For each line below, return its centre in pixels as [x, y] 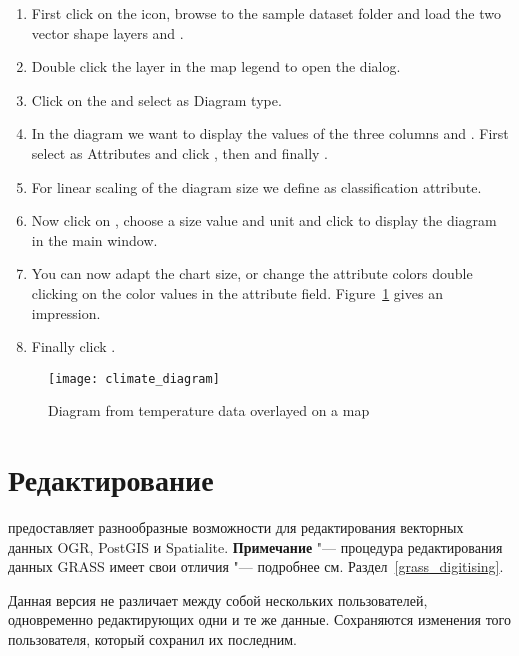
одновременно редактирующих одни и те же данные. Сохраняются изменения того [259, 619]
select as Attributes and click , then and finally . [180, 152]
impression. [66, 312]
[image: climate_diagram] [134, 378]
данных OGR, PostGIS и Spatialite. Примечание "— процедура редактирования [255, 546]
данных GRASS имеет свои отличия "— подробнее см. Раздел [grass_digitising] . [256, 566]
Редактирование [111, 479]
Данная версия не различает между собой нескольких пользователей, [218, 599]
